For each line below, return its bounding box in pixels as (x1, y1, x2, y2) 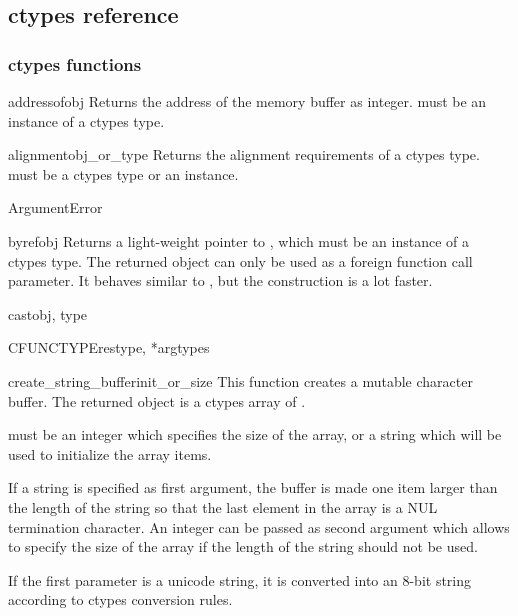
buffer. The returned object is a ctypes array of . (8, 390, 306, 411)
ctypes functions (8, 51, 142, 76)
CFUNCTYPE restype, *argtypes (8, 337, 210, 358)
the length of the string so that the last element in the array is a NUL (8, 496, 438, 517)
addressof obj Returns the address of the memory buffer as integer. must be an (8, 91, 487, 111)
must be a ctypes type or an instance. (8, 163, 239, 184)
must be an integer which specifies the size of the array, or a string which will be (8, 424, 502, 445)
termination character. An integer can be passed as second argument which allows (8, 516, 510, 537)
